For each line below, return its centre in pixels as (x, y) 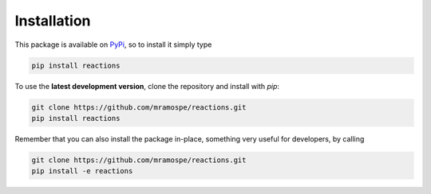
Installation (53, 21)
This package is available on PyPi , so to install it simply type (113, 45)
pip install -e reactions (82, 171)
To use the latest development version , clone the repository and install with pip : (147, 86)
